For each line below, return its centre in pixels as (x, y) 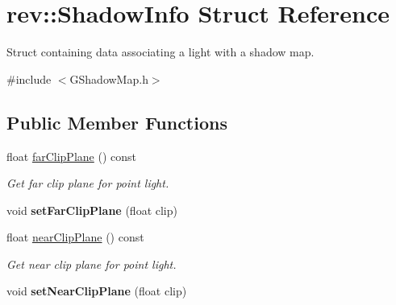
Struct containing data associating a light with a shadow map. (160, 52)
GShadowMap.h (109, 78)
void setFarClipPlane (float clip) (92, 210)
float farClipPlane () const (71, 156)
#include (29, 78)
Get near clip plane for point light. (92, 264)
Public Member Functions (117, 122)
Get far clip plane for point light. (88, 183)
